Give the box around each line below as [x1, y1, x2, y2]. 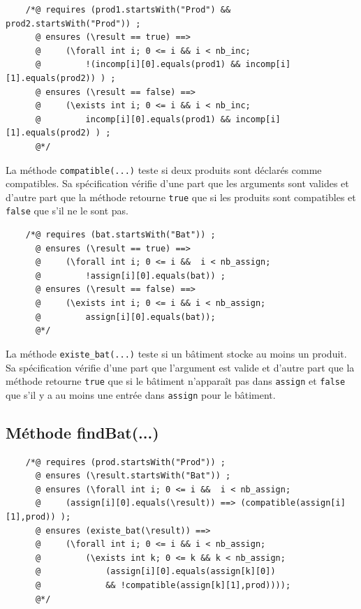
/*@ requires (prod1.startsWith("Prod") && [25, 5, 231, 15]
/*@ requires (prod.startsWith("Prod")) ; [25, 457, 226, 467]
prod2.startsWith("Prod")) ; [6, 18, 141, 29]
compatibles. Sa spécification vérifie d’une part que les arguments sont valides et [6, 176, 349, 191]
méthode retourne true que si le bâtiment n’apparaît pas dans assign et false [6, 374, 346, 388]
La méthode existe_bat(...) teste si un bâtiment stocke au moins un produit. [6, 346, 347, 360]
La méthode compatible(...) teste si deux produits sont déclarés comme [6, 162, 322, 177]
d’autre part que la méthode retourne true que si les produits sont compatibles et [6, 189, 356, 204]
